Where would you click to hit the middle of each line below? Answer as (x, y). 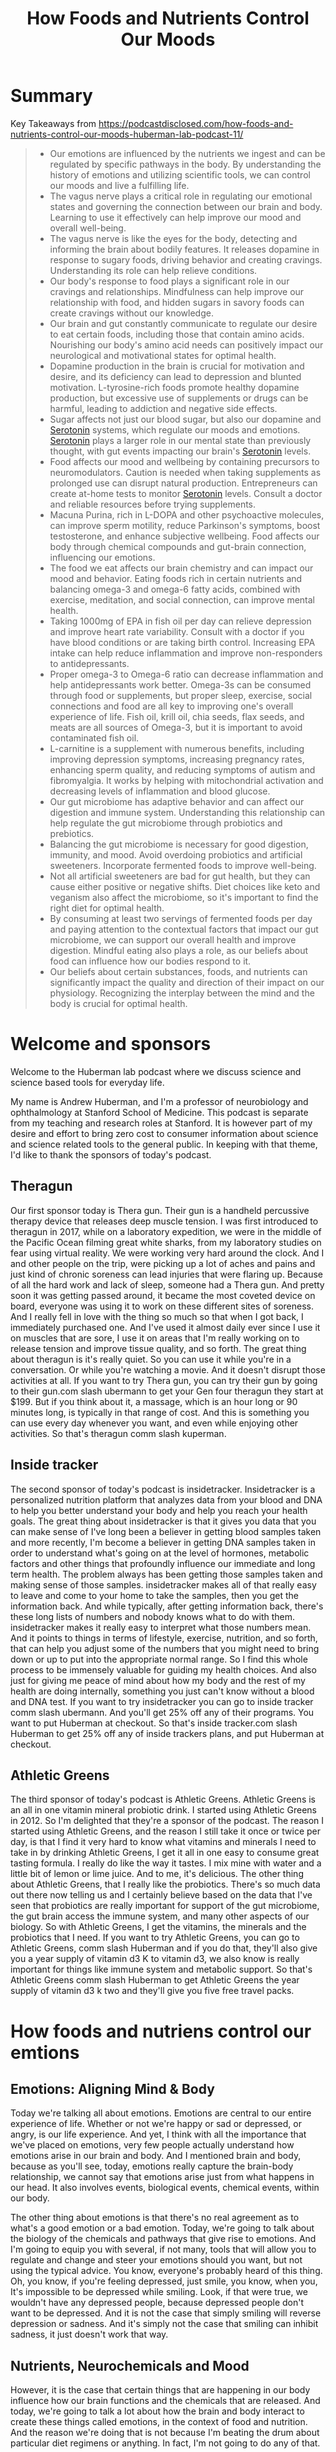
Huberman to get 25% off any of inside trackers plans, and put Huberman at (167, 1733)
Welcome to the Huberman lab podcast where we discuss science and (156, 1071)
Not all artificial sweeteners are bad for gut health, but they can (180, 876)
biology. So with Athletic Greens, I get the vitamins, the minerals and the (158, 1927)
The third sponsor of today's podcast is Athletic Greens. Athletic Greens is (163, 1799)
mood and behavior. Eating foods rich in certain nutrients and (176, 578)
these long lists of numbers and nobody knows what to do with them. (153, 1616)
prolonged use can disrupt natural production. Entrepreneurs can (183, 483)
